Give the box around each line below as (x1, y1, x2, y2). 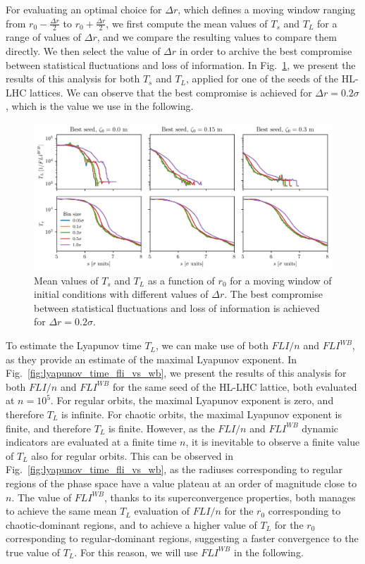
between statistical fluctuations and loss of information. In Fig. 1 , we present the (6, 57, 356, 72)
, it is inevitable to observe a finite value (185, 434, 360, 449)
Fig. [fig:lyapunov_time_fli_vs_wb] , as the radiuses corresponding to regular (6, 462, 343, 477)
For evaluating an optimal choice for (6, 2, 162, 16)
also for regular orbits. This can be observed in (31, 448, 233, 463)
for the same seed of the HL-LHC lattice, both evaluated (112, 379, 357, 394)
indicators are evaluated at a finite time (6, 434, 177, 449)
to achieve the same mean (6, 503, 117, 518)
